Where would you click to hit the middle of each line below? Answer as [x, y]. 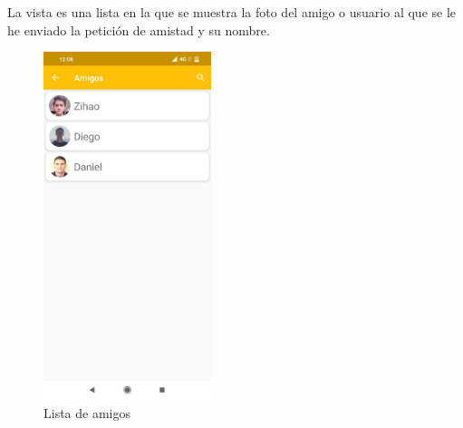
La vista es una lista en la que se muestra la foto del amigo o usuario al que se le [232, 12]
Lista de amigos [87, 412]
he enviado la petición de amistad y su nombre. [139, 29]
